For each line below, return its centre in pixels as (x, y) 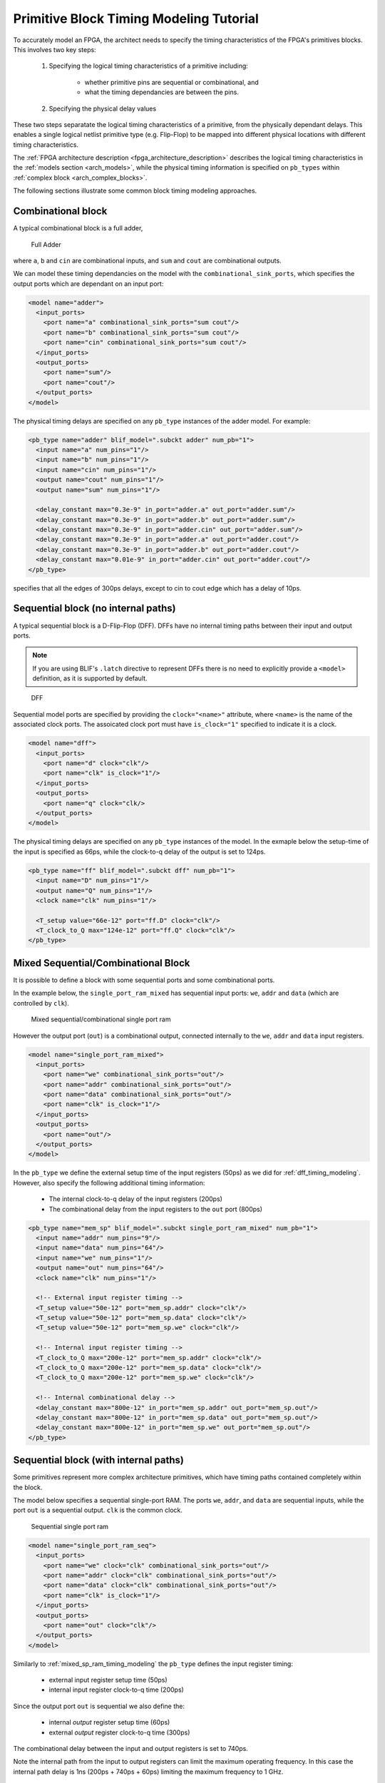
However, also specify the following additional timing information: (109, 1182)
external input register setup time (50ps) (108, 1680)
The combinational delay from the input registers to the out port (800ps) (156, 1209)
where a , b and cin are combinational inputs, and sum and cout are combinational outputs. (147, 260)
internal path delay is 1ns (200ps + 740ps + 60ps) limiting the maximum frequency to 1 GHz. (148, 1772)
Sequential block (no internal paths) (94, 609)
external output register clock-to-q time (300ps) (119, 1732)
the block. (28, 1487)
